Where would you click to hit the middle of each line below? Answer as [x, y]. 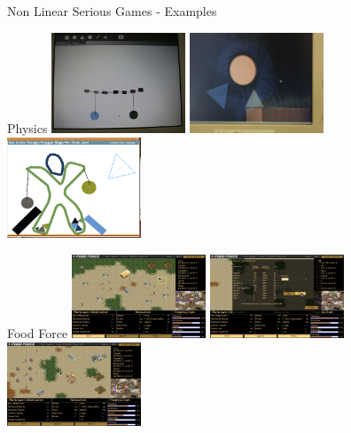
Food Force [38, 333]
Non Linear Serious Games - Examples [112, 11]
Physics [27, 127]
